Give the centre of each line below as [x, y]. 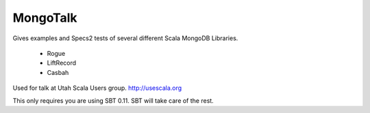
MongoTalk [45, 18]
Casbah [58, 72]
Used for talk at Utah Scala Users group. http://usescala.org [97, 88]
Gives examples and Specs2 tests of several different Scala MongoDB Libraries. [125, 38]
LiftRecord [62, 63]
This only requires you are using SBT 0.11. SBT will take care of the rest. [113, 100]
